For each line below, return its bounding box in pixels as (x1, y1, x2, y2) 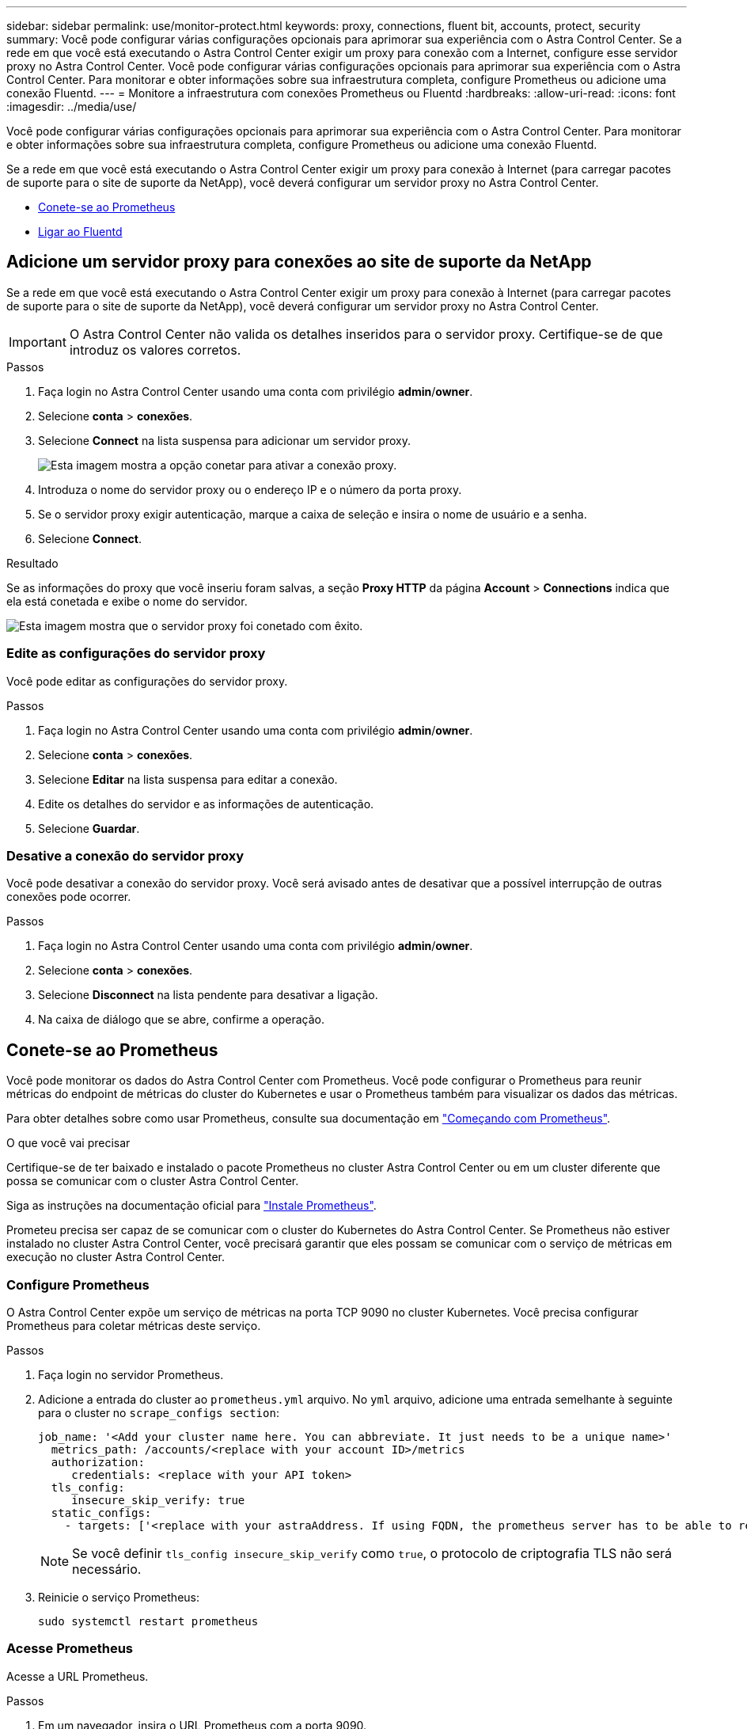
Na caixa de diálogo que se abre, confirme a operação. (38, 1013, 324, 1027)
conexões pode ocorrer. (6, 890, 131, 904)
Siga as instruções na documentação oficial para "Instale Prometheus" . (6, 1199, 377, 1213)
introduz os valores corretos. (69, 341, 241, 358)
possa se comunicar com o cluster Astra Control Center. (6, 1174, 299, 1188)
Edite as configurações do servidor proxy (6, 645, 266, 662)
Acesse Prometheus (6, 1640, 134, 1657)
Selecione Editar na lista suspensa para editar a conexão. (38, 772, 338, 786)
